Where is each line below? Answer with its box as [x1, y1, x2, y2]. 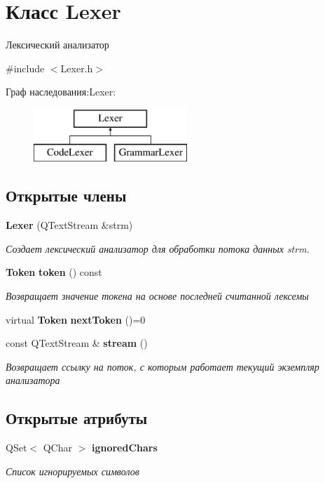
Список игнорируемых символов [6, 463, 139, 478]
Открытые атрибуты [6, 407, 148, 429]
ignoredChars [91, 440, 158, 455]
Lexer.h [60, 60, 93, 75]
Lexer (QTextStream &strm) [6, 218, 133, 232]
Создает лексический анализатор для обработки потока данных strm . [6, 241, 310, 256]
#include [6, 60, 45, 75]
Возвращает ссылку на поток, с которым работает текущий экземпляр [6, 359, 319, 373]
